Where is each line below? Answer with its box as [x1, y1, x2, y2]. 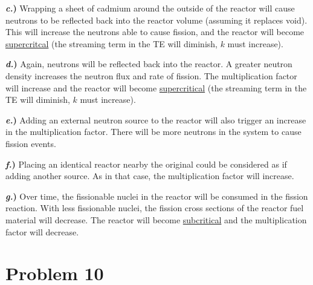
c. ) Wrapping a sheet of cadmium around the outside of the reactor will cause [5, 2, 295, 14]
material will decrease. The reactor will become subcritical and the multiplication [5, 213, 307, 226]
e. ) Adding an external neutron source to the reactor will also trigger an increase [5, 113, 306, 126]
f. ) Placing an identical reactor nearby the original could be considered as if [5, 157, 287, 170]
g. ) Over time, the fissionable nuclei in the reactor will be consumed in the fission [5, 189, 308, 202]
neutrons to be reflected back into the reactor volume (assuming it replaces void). [5, 13, 308, 26]
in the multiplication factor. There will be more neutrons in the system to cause [5, 125, 302, 138]
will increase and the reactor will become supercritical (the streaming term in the [5, 81, 307, 94]
